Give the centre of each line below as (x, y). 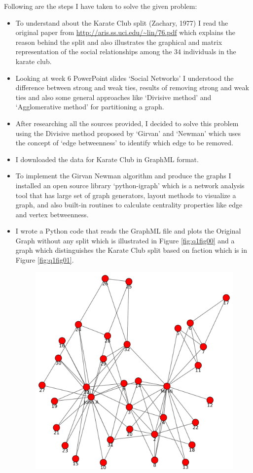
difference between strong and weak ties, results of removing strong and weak (132, 87)
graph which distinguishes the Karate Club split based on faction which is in (131, 250)
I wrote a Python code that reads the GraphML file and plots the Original (128, 231)
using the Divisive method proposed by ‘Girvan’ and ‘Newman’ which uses (128, 133)
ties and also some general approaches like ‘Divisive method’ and (113, 97)
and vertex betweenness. (52, 214)
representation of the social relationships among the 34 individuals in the (126, 51)
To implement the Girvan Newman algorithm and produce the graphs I (123, 176)
